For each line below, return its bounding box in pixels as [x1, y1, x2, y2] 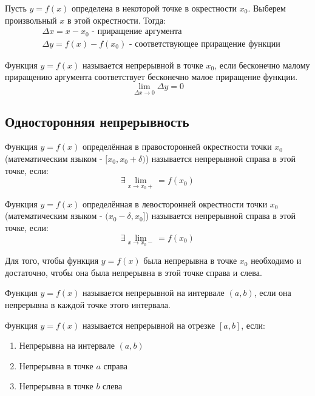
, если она [254, 286, 291, 299]
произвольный [5, 13, 57, 26]
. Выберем [248, 2, 286, 14]
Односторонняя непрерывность [5, 112, 189, 130]
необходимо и [251, 254, 302, 267]
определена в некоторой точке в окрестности [72, 2, 237, 14]
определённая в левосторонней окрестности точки [83, 197, 268, 210]
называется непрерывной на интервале [83, 286, 225, 299]
